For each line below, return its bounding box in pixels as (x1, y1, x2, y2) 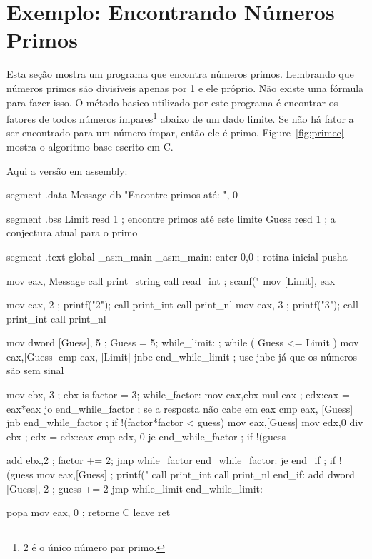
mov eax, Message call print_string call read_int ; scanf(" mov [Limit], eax (6, 273, 336, 288)
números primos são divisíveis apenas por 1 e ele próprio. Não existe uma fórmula (6, 80, 364, 95)
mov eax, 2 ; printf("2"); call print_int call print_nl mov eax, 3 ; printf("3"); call (6, 297, 358, 312)
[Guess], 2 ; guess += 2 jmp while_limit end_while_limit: (6, 480, 263, 495)
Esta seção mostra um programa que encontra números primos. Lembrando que (6, 66, 354, 81)
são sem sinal (6, 363, 64, 378)
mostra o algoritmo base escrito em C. (6, 139, 174, 153)
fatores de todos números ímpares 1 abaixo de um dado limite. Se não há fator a (6, 109, 354, 126)
